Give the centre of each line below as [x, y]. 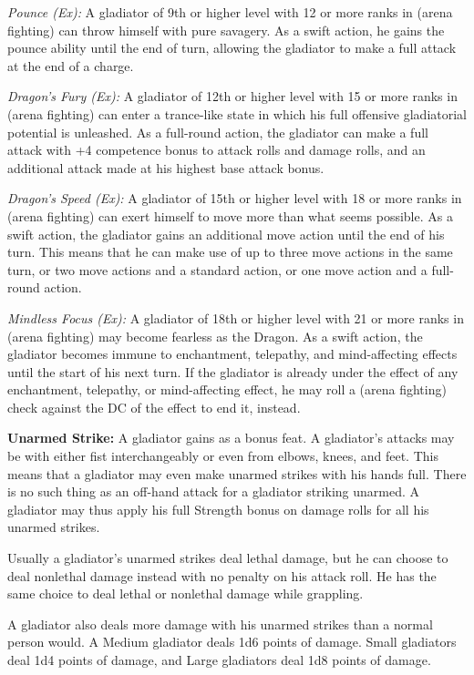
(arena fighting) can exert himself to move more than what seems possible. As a [230, 215]
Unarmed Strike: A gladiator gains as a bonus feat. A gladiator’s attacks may [231, 438]
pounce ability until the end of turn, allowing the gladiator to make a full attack [232, 48]
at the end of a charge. [71, 65]
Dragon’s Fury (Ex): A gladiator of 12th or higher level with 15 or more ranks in [232, 96]
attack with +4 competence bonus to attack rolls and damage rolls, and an [216, 150]
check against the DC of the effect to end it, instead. [154, 407]
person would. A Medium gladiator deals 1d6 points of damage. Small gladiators [232, 642]
